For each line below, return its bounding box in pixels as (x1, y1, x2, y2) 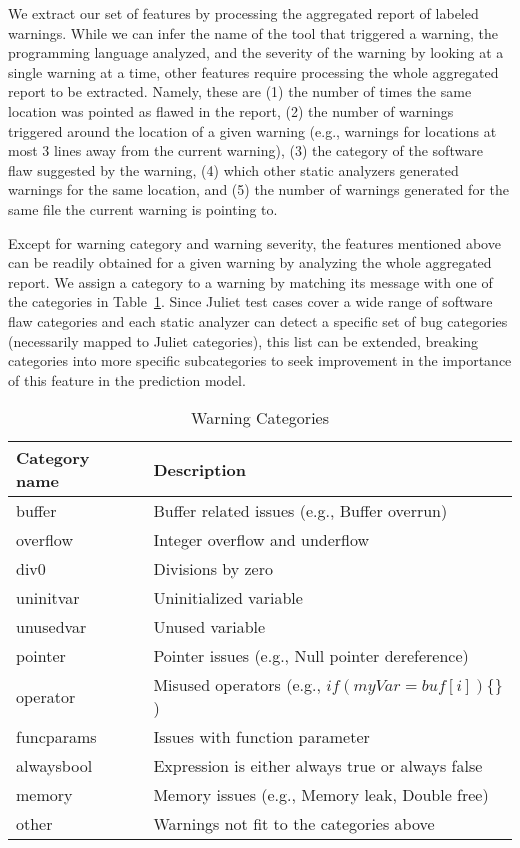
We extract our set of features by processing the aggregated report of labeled (8, 3, 479, 23)
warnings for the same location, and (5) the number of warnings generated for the (8, 179, 509, 200)
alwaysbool (16, 754, 93, 778)
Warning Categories (191, 406, 329, 430)
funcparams (16, 725, 97, 749)
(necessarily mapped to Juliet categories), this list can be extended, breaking (8, 330, 479, 351)
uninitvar (16, 586, 80, 610)
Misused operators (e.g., (153, 673, 321, 697)
